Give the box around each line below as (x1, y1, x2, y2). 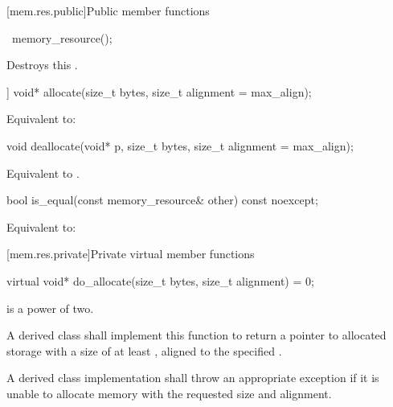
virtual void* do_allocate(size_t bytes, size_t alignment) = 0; (6, 272, 314, 289)
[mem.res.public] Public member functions (6, 2, 210, 18)
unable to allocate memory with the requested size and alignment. (6, 384, 332, 401)
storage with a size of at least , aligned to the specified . (6, 342, 282, 359)
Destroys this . (6, 56, 78, 73)
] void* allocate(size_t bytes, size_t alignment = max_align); (6, 83, 312, 100)
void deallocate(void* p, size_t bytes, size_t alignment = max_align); (6, 137, 354, 154)
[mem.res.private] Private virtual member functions (6, 245, 255, 262)
